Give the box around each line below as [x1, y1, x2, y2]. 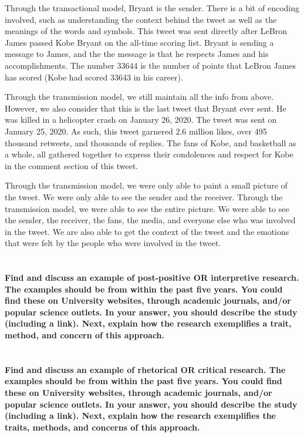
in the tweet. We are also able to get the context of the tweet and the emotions [5, 225, 289, 237]
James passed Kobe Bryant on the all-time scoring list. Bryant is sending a [5, 36, 274, 48]
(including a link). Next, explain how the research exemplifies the [5, 409, 276, 422]
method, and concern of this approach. [5, 329, 165, 341]
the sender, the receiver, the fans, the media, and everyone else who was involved [5, 214, 296, 226]
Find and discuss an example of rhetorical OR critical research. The [5, 363, 286, 375]
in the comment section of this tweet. [5, 159, 139, 172]
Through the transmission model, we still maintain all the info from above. [5, 90, 274, 103]
